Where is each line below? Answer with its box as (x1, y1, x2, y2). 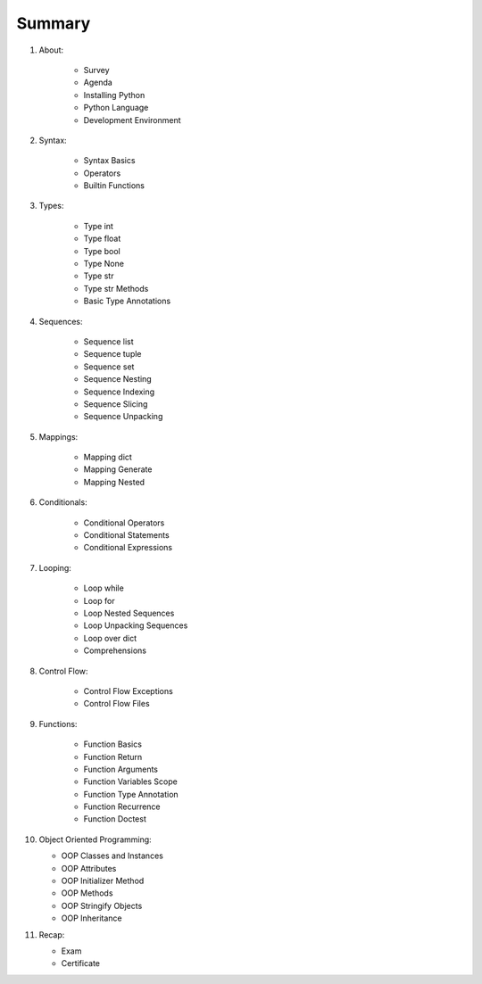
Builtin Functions (83, 180, 145, 191)
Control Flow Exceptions (83, 685, 173, 696)
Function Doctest (83, 814, 146, 824)
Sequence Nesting (83, 374, 152, 385)
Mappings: (38, 431, 79, 442)
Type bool (83, 245, 120, 256)
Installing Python (83, 89, 145, 100)
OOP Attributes (61, 863, 117, 873)
